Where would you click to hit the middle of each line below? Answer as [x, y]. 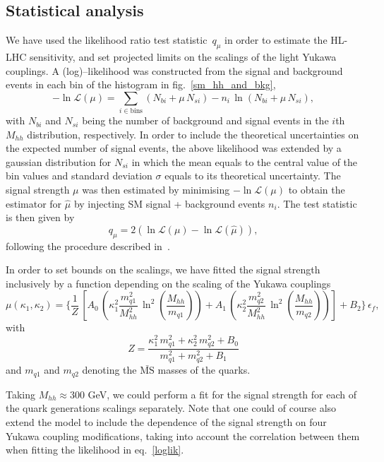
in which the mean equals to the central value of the [245, 161]
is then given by [40, 217]
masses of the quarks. [204, 370]
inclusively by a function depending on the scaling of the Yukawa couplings [168, 283]
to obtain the [317, 190]
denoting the [109, 370]
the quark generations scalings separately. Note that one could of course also [171, 408]
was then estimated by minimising [156, 190]
